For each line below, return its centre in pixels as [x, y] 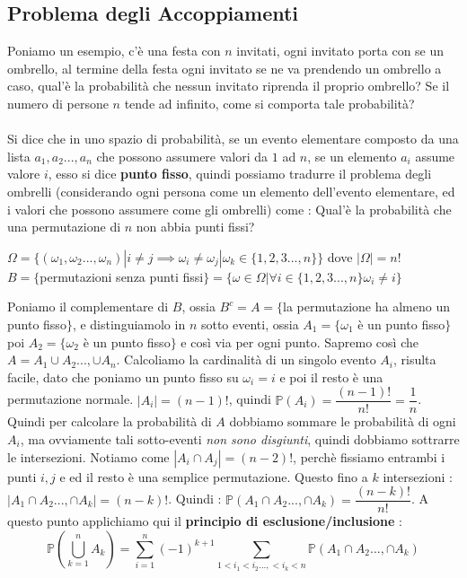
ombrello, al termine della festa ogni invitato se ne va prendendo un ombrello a [225, 68]
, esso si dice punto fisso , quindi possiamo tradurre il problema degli [240, 174]
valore [24, 174]
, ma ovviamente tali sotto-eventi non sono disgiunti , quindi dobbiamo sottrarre [240, 438]
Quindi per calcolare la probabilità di [110, 421]
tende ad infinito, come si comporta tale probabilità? [269, 103]
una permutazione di [64, 227]
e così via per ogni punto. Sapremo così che [300, 342]
